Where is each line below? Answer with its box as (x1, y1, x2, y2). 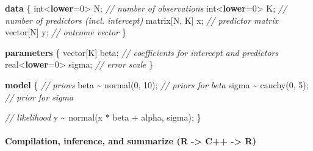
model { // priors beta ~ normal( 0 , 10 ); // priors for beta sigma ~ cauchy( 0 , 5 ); (5, 78, 309, 91)
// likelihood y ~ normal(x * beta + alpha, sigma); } (5, 111, 201, 124)
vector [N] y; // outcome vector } (5, 26, 126, 38)
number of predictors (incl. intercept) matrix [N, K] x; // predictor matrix (5, 13, 279, 26)
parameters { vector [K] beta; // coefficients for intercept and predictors (5, 46, 279, 58)
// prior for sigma (5, 90, 74, 103)
